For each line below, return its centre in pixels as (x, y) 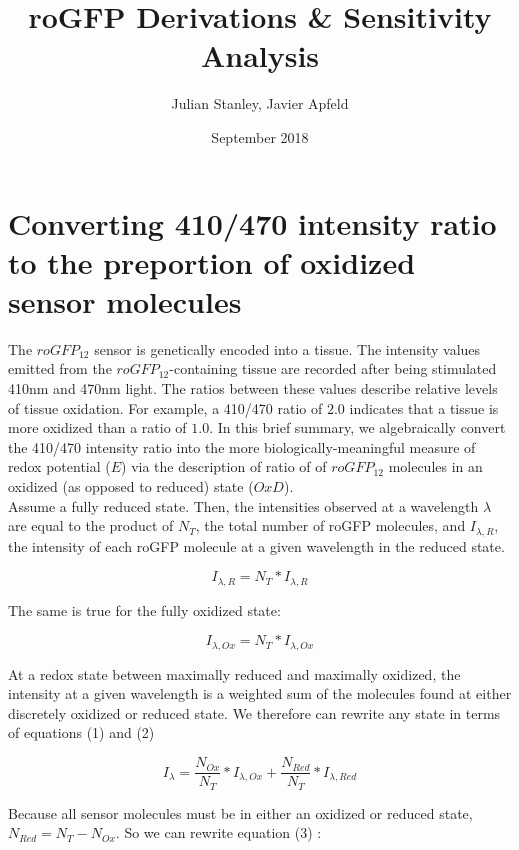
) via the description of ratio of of (224, 466)
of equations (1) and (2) (81, 732)
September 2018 (260, 136)
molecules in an (435, 466)
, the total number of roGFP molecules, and (330, 525)
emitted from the (60, 368)
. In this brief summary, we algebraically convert (357, 427)
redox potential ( (59, 466)
